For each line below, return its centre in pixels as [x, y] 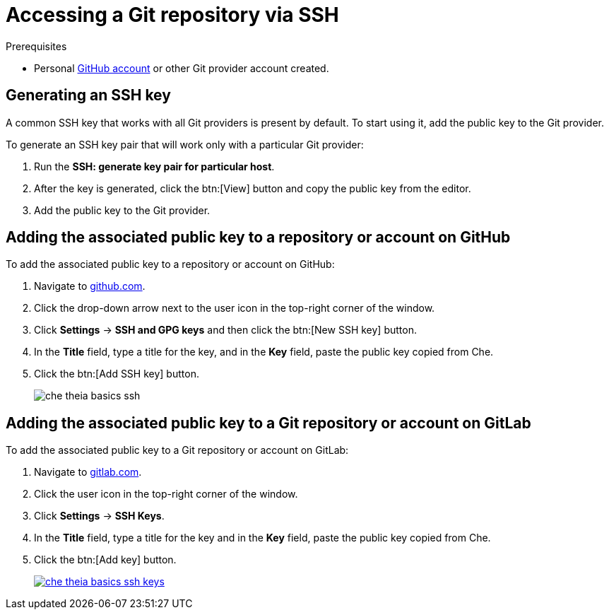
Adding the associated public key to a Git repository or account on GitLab [268, 423]
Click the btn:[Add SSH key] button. [117, 374]
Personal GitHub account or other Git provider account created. [182, 68]
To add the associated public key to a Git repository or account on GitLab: [177, 450]
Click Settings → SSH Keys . [99, 516]
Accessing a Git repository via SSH [172, 15]
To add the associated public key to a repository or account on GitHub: [170, 264]
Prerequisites [36, 46]
